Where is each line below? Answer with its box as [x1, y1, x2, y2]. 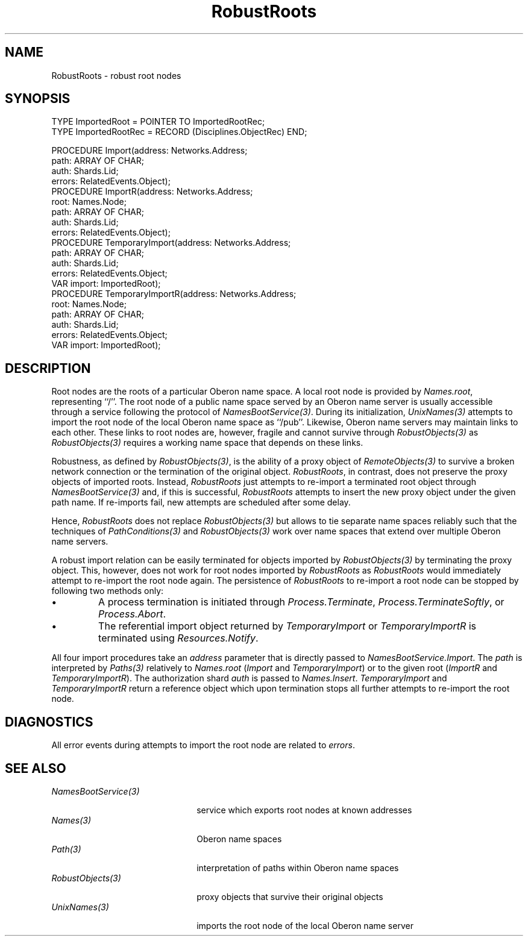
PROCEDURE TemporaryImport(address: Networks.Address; [51, 237, 291, 248]
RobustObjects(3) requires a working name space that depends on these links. [51, 437, 363, 448]
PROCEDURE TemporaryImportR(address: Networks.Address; [51, 289, 297, 299]
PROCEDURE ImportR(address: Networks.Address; [51, 186, 253, 197]
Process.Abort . [98, 608, 166, 621]
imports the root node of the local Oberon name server [196, 920, 413, 931]
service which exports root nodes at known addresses [196, 804, 412, 815]
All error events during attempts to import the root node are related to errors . [51, 740, 355, 751]
